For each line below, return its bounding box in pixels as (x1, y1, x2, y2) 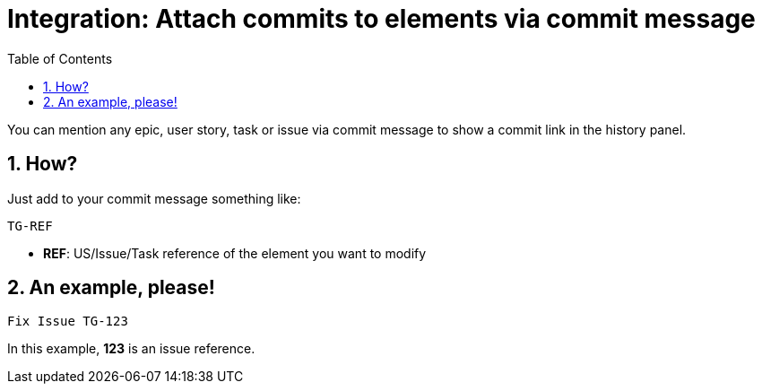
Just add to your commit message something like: (7, 190, 301, 206)
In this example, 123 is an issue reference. (7, 341, 255, 357)
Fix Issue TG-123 (7, 314, 128, 329)
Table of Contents (7, 50, 113, 66)
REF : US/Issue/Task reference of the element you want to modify (43, 245, 427, 261)
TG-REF (7, 218, 53, 233)
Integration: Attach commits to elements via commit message (7, 4, 756, 34)
